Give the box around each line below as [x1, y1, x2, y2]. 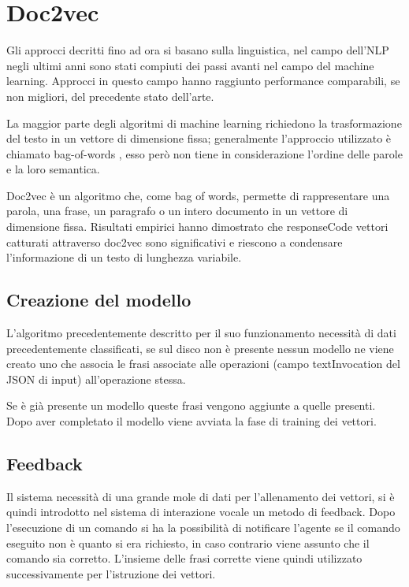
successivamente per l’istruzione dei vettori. [6, 565, 216, 581]
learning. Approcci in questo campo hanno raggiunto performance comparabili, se [6, 72, 400, 89]
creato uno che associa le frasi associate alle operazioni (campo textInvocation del [6, 355, 400, 372]
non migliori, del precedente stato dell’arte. [6, 87, 214, 104]
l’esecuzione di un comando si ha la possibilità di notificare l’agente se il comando [6, 519, 400, 535]
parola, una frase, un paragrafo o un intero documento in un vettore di [6, 202, 348, 219]
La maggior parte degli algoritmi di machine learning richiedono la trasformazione [6, 114, 402, 131]
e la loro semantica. [6, 161, 100, 177]
